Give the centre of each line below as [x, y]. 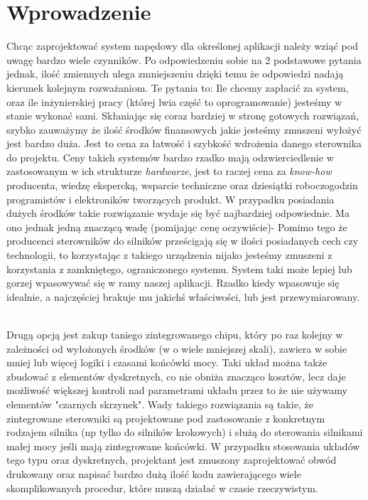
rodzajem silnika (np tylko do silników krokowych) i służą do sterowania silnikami [185, 432]
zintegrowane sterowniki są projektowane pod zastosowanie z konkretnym [166, 418]
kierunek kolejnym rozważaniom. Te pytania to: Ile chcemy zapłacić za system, [178, 87]
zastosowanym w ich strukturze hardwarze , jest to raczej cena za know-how [169, 171]
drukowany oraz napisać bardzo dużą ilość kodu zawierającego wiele [154, 473]
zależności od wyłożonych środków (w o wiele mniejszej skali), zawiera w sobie [177, 348]
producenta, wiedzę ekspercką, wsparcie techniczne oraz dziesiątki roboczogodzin [182, 185]
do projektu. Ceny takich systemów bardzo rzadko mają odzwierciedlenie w [170, 157]
